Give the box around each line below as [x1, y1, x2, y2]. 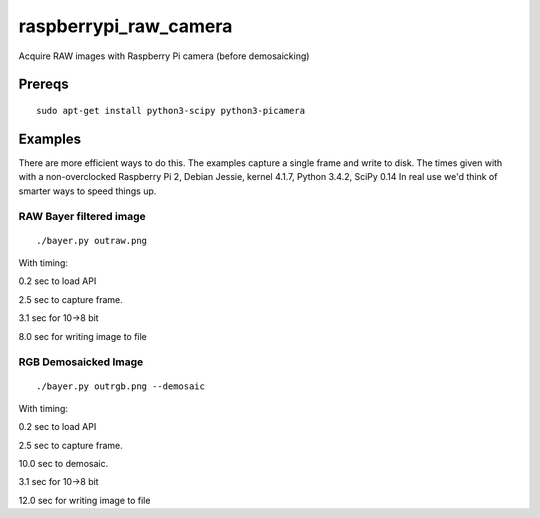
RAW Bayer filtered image [18, 210, 146, 224]
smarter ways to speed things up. [18, 185, 157, 197]
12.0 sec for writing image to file [18, 494, 151, 506]
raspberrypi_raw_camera [18, 15, 233, 37]
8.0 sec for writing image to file [18, 330, 147, 342]
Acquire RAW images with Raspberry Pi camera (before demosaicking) [18, 50, 310, 62]
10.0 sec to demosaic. [18, 458, 109, 470]
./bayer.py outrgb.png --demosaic [36, 380, 205, 392]
